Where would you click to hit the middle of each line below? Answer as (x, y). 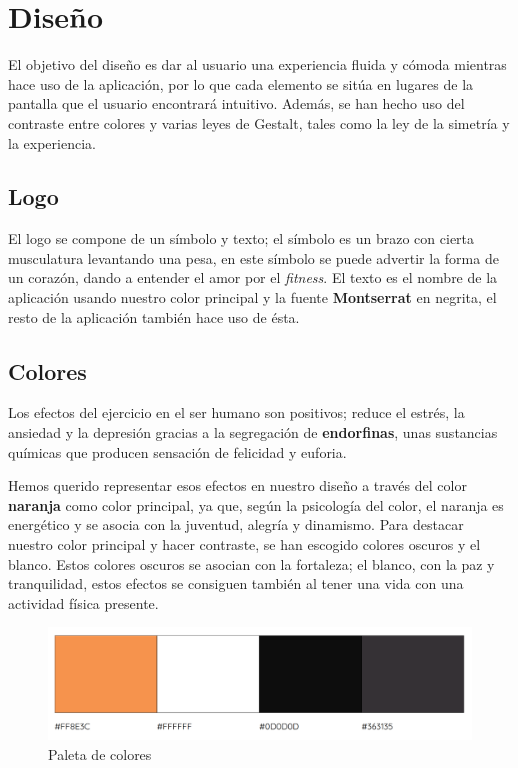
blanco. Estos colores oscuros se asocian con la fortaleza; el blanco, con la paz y (251, 563)
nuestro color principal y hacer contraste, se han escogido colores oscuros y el (244, 544)
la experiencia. (52, 142)
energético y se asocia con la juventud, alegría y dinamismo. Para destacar (236, 524)
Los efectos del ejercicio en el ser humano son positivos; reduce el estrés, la (236, 412)
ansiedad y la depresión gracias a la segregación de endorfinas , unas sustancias (253, 432)
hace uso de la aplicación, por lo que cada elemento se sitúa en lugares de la (241, 83)
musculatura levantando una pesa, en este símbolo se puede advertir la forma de (253, 257)
